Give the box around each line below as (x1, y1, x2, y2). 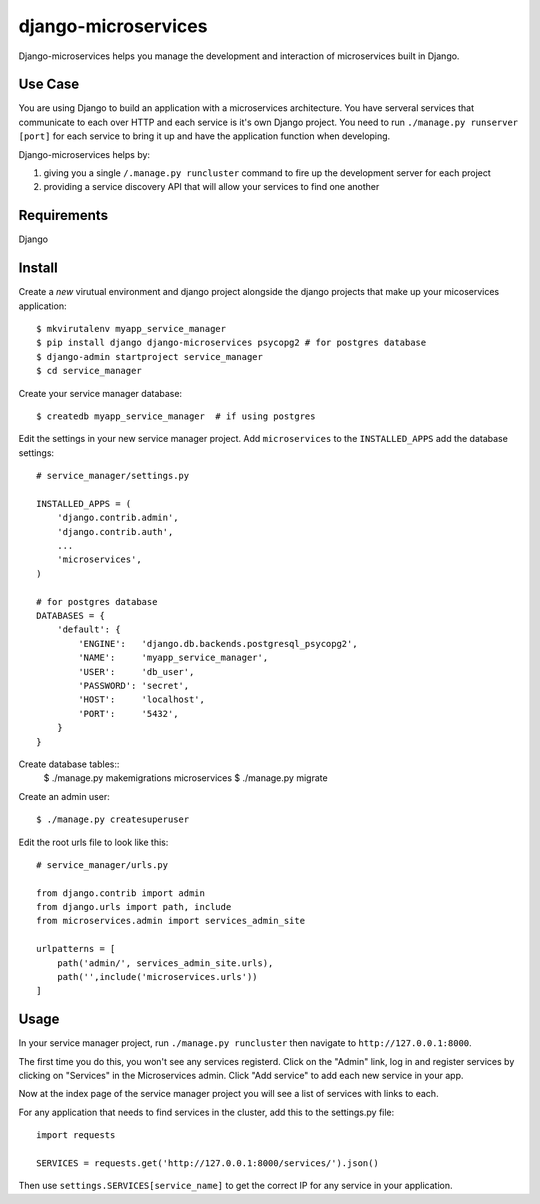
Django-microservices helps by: (18, 148, 150, 160)
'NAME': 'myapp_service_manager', (78, 652, 269, 664)
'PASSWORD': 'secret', (78, 680, 190, 691)
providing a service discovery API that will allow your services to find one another (43, 181, 380, 193)
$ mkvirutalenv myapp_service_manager (36, 323, 227, 334)
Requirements (18, 207, 109, 224)
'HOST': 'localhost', (78, 694, 205, 705)
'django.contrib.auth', (56, 526, 174, 537)
